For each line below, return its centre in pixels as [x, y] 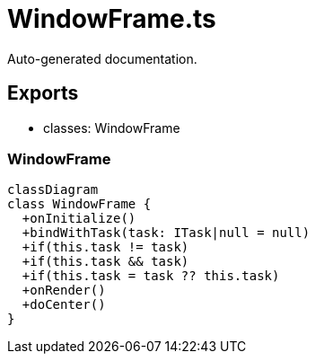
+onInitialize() [79, 219]
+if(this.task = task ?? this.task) [151, 276]
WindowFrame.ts [112, 19]
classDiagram [53, 190]
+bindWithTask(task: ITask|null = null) [166, 233]
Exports [43, 93]
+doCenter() [64, 305]
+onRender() [64, 291]
